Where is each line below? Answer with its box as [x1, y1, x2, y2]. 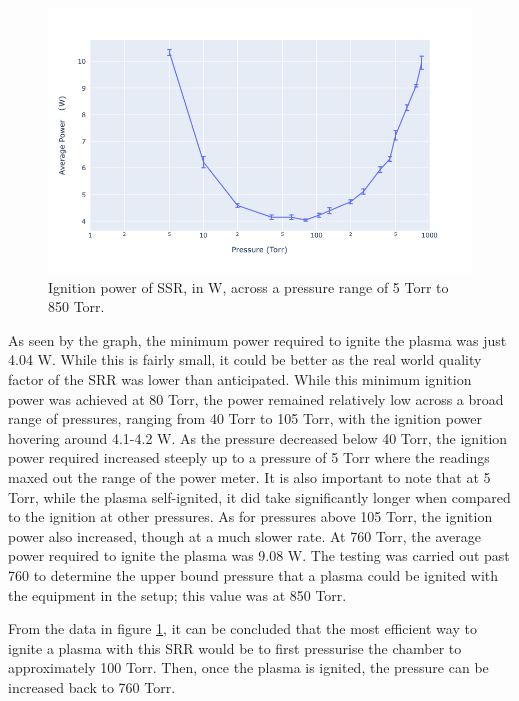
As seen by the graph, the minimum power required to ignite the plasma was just [8, 329, 507, 350]
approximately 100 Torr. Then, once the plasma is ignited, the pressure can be [8, 657, 489, 678]
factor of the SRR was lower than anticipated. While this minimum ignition [8, 368, 472, 389]
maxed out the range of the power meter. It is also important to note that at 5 [8, 466, 491, 487]
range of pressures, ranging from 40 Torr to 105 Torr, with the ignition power [8, 408, 482, 429]
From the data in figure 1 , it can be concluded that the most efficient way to [8, 618, 477, 639]
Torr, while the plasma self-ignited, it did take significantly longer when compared [8, 486, 511, 507]
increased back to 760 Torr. [8, 676, 176, 697]
